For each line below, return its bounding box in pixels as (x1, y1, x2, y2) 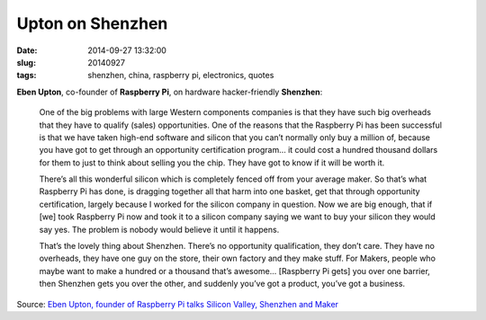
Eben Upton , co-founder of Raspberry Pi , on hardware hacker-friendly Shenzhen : (16, 86, 323, 97)
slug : (16, 57, 36, 67)
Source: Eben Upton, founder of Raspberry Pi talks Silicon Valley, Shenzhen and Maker (16, 298, 339, 309)
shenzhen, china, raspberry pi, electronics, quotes (87, 70, 274, 81)
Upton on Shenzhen (16, 13, 168, 33)
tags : (16, 70, 37, 81)
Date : (16, 45, 38, 56)
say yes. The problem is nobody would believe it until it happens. (39, 224, 280, 235)
